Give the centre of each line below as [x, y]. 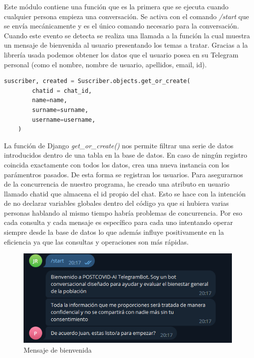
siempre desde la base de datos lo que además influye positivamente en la [114, 232]
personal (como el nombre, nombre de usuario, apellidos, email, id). [105, 64]
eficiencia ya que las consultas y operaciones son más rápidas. [96, 241]
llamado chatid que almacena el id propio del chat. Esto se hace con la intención [125, 193]
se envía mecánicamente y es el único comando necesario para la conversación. [122, 26]
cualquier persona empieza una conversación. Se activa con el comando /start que [127, 16]
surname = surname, [60, 110]
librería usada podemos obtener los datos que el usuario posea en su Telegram [121, 54]
